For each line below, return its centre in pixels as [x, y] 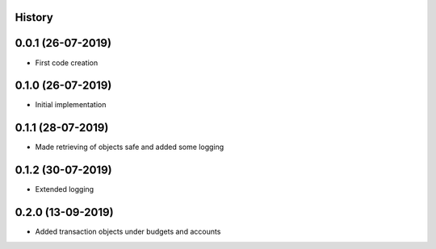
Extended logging [65, 189]
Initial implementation [71, 105]
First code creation [67, 62]
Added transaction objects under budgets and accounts [128, 232]
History [34, 17]
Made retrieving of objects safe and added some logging [130, 147]
